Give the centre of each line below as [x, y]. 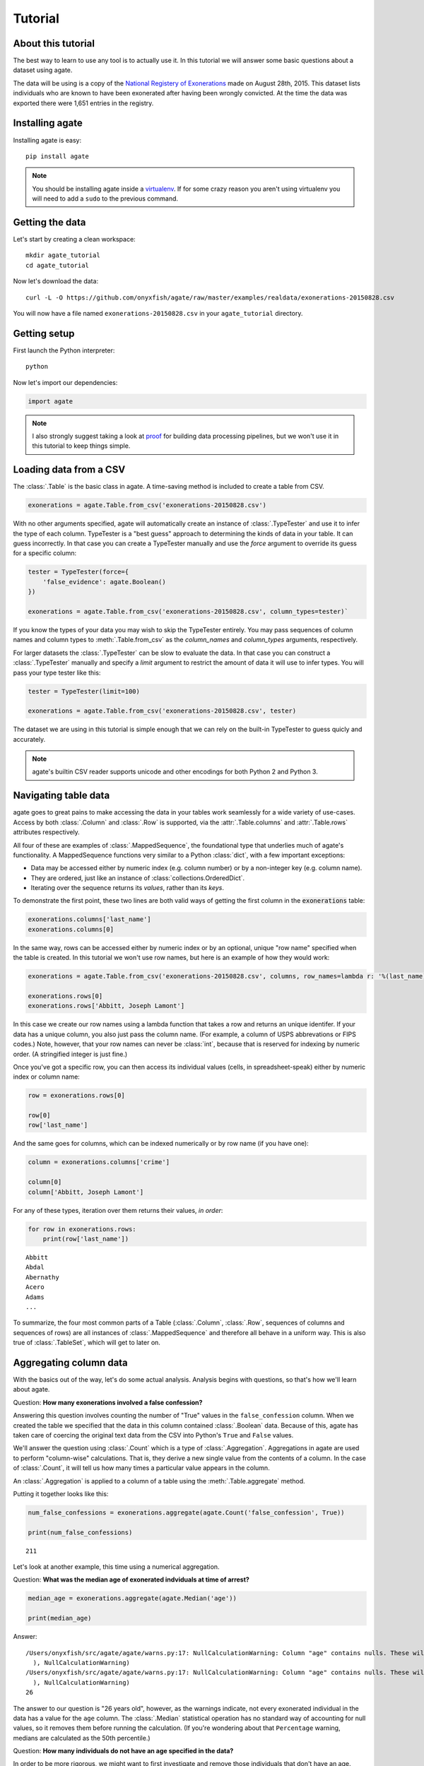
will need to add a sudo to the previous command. [105, 198]
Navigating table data [61, 796]
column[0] [45, 1182]
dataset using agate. [43, 70]
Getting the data [49, 222]
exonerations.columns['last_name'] [89, 919]
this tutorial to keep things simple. [81, 446]
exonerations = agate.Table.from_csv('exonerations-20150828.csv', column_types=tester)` [188, 611]
